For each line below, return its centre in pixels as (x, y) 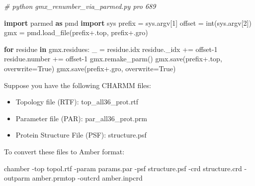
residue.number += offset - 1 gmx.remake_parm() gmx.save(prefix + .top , (113, 59)
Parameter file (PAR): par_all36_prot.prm (81, 118)
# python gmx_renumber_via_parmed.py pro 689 (80, 6)
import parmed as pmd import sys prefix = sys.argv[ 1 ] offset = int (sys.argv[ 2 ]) (128, 23)
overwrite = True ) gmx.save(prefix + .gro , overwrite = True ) (90, 68)
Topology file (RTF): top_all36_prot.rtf (77, 102)
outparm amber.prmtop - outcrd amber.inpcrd (73, 178)
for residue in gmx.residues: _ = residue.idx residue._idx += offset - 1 (111, 49)
